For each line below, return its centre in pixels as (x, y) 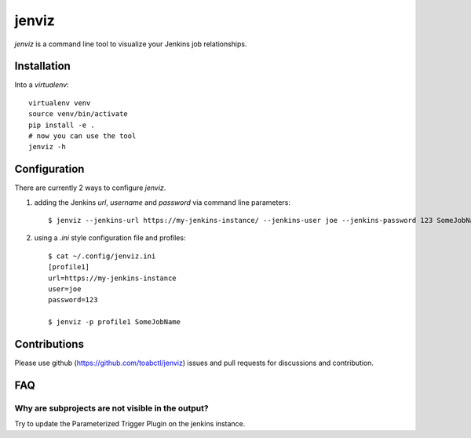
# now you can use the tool (82, 136)
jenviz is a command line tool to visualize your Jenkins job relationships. (131, 44)
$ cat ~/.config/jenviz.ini (102, 256)
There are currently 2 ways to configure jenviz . (90, 188)
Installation (42, 66)
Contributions (49, 344)
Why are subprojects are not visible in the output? (111, 408)
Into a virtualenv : (42, 85)
